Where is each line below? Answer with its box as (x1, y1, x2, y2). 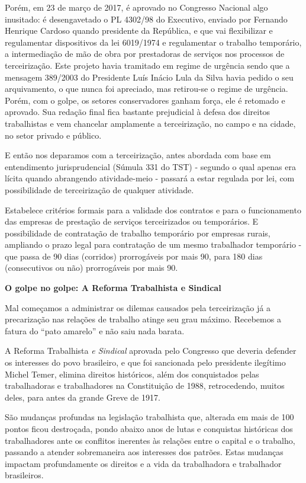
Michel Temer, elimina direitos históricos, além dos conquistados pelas (5, 367, 259, 380)
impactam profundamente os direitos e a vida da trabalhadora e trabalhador (5, 457, 282, 469)
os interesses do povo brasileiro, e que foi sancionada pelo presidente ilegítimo (5, 356, 286, 369)
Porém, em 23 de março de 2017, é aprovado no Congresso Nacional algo (5, 1, 268, 13)
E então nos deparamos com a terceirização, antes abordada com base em (5, 149, 271, 161)
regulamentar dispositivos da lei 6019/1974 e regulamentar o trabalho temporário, (5, 36, 302, 48)
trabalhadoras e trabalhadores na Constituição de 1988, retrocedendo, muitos (5, 379, 285, 392)
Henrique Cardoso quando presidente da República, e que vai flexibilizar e (5, 24, 273, 37)
